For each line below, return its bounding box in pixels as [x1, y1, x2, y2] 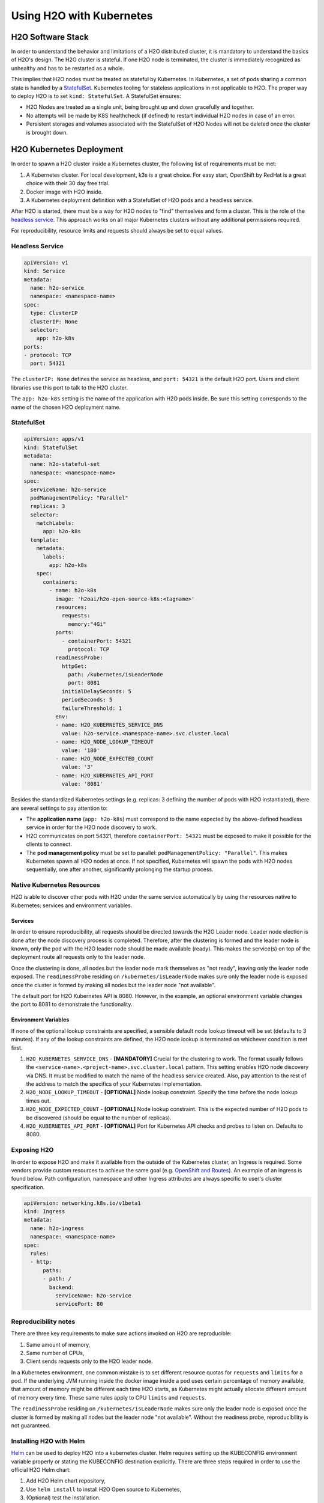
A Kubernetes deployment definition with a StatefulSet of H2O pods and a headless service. [26, 197, 254, 204]
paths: [43, 1267, 62, 1274]
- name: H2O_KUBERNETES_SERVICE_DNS [55, 721, 163, 729]
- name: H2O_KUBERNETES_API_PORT [55, 772, 154, 779]
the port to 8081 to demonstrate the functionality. [11, 1001, 133, 1008]
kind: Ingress [23, 1208, 65, 1215]
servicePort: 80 [55, 1300, 103, 1308]
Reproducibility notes [11, 1317, 76, 1326]
